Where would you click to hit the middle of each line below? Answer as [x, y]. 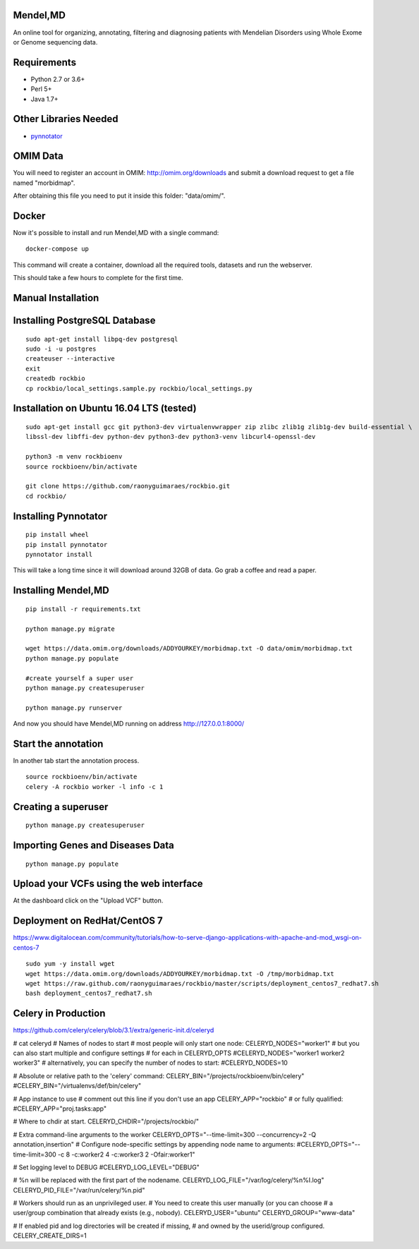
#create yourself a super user [80, 678]
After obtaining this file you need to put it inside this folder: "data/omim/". [119, 196]
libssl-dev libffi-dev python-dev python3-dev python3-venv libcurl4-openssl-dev [171, 437]
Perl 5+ [41, 89]
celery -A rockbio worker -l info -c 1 [95, 786]
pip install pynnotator [67, 544]
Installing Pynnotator [60, 516]
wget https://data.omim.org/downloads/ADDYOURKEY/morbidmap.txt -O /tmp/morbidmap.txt [180, 973]
